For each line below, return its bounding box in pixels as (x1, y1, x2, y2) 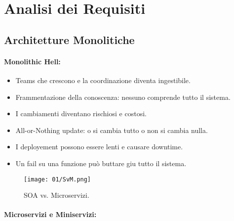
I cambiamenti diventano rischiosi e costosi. (15, 108, 147, 119)
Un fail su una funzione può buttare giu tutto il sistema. (15, 158, 187, 168)
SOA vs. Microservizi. (24, 190, 89, 200)
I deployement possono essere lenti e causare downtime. (15, 141, 183, 152)
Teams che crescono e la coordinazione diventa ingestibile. (15, 75, 191, 85)
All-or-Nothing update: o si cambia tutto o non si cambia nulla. (15, 125, 208, 135)
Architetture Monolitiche (4, 32, 135, 47)
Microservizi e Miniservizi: (4, 209, 97, 220)
